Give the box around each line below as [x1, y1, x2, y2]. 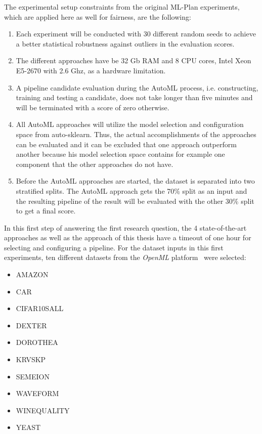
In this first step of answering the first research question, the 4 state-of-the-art [4, 222, 247, 233]
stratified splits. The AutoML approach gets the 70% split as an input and [16, 185, 247, 196]
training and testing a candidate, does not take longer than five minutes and [16, 92, 253, 103]
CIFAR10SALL [16, 303, 64, 314]
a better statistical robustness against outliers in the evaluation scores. [16, 38, 235, 49]
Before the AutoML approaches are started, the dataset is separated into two [16, 176, 255, 186]
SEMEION [16, 371, 50, 381]
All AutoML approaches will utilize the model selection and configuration [16, 119, 244, 129]
